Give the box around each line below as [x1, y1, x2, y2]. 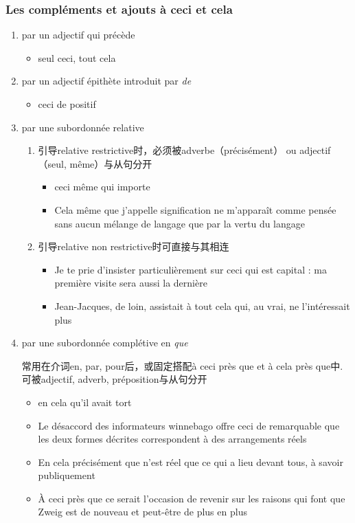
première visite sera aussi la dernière [54, 276, 207, 290]
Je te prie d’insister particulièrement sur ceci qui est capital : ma [54, 262, 327, 276]
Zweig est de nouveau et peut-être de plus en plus [38, 504, 247, 519]
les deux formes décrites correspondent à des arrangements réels [38, 432, 307, 446]
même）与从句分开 [69, 156, 152, 170]
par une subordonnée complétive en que [21, 335, 188, 350]
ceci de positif [38, 97, 96, 111]
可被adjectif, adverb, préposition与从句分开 [21, 372, 207, 386]
